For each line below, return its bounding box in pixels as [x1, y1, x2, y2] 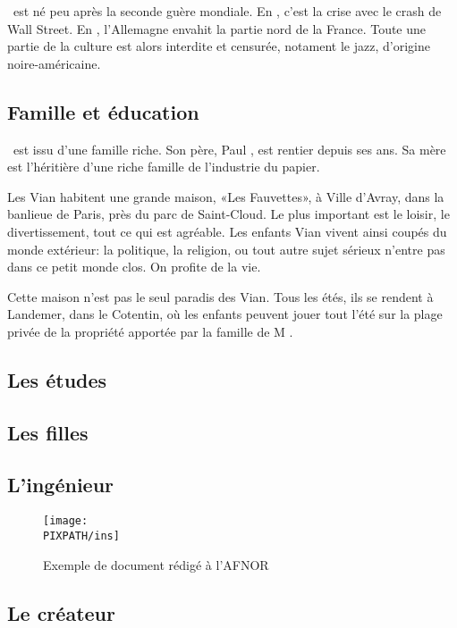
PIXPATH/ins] [43, 529, 120, 542]
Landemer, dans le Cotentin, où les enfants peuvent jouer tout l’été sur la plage [7, 305, 443, 323]
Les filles [7, 418, 89, 446]
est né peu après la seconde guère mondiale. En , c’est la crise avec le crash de [13, 2, 442, 20]
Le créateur [7, 599, 115, 626]
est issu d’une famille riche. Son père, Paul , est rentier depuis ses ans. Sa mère [13, 139, 446, 158]
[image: [43, 515, 89, 528]
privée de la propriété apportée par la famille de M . [7, 322, 293, 340]
